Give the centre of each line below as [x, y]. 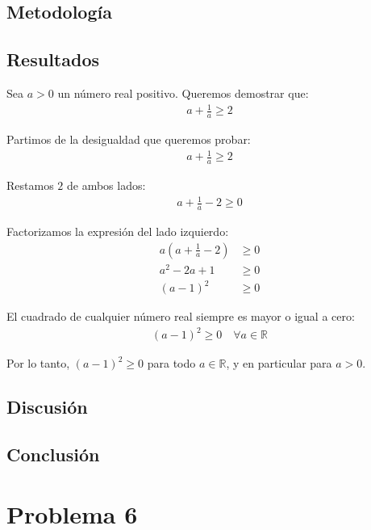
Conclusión [53, 454]
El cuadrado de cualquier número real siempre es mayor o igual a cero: [181, 316]
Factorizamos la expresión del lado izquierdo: [118, 231]
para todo [171, 363]
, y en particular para [279, 363]
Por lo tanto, [38, 363]
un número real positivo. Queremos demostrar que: [183, 93]
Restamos [30, 185]
